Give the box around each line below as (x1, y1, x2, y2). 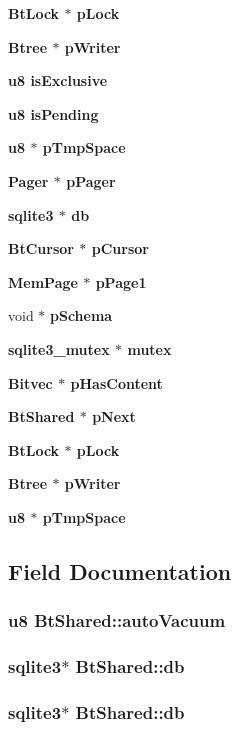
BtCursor (8, 238, 74, 259)
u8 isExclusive (8, 70, 108, 91)
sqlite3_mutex (8, 338, 110, 359)
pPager (66, 170, 116, 191)
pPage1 (95, 271, 147, 292)
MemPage (8, 271, 78, 292)
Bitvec (8, 372, 53, 393)
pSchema (50, 305, 113, 326)
